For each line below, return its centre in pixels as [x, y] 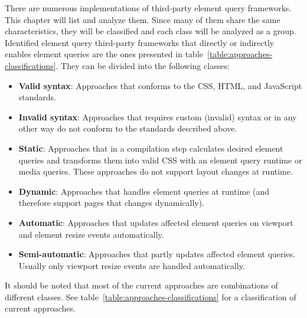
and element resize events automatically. [91, 234]
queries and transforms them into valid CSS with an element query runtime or [160, 160]
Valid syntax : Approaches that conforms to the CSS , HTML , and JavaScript [160, 85]
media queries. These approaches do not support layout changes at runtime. [156, 171]
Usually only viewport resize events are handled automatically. [132, 265]
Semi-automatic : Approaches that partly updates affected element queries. [157, 254]
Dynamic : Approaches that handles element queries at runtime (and [144, 191]
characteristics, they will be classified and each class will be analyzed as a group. [151, 31]
